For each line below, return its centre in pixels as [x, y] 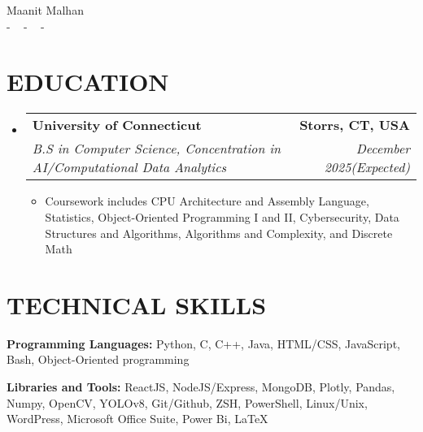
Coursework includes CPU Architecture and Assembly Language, [207, 201]
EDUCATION [88, 82]
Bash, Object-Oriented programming [98, 359]
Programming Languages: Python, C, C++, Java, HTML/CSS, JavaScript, [203, 343]
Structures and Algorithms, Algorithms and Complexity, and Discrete [219, 233]
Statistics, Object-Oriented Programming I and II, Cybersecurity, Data [222, 216]
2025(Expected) [367, 167]
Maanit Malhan [45, 10]
